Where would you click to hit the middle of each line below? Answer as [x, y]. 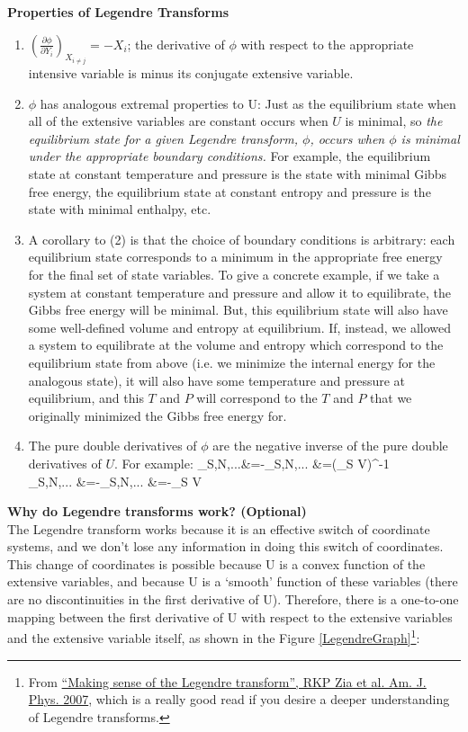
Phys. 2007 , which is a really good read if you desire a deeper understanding [239, 699]
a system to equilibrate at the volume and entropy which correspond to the [236, 345]
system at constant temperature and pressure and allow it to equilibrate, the [239, 292]
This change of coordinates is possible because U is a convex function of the [216, 563]
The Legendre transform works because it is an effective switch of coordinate [219, 528]
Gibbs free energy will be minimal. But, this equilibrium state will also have [238, 310]
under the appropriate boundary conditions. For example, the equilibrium [229, 156]
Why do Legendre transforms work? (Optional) [157, 511]
